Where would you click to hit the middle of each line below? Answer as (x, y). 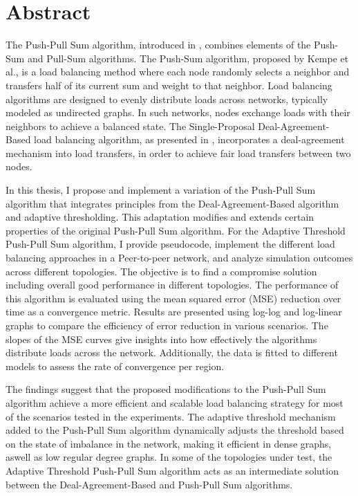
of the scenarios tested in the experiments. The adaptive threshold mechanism (171, 416)
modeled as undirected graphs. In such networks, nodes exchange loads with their (178, 112)
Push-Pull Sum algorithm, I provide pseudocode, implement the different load (170, 244)
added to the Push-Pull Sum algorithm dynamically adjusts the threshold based (175, 430)
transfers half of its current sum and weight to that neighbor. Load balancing (169, 85)
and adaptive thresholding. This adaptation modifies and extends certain (160, 217)
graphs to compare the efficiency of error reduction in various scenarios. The (167, 325)
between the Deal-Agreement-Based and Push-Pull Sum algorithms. (149, 484)
